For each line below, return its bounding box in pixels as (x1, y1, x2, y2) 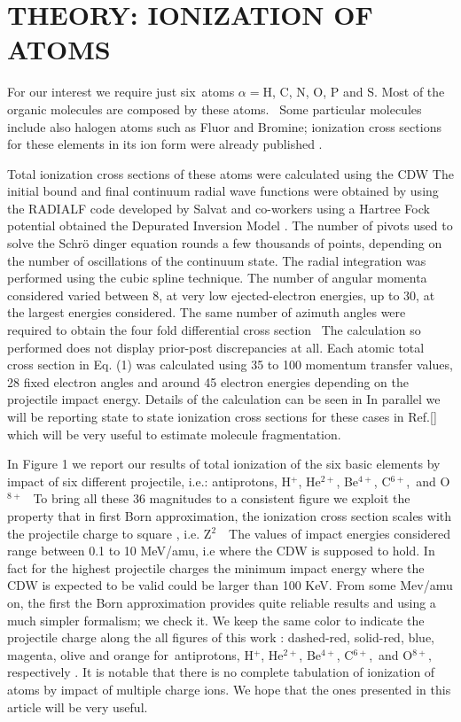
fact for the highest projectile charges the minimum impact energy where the (7, 558, 425, 577)
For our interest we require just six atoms (7, 82, 235, 101)
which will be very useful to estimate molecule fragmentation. (7, 424, 341, 443)
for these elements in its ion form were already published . (7, 135, 323, 153)
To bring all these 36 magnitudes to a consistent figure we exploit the (33, 489, 410, 508)
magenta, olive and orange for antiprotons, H (7, 645, 254, 664)
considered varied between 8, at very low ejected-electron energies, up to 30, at (7, 285, 435, 304)
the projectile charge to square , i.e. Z (7, 524, 212, 542)
